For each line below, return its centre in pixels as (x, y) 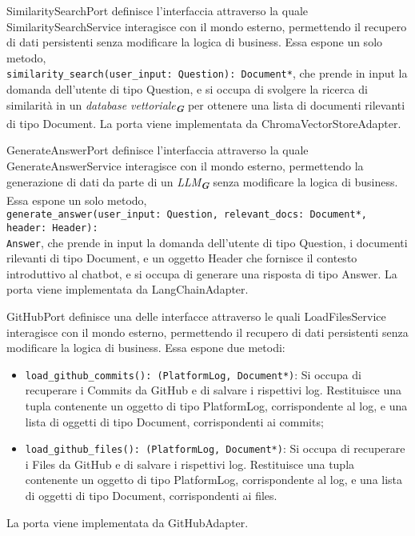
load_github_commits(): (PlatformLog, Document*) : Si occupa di (193, 374)
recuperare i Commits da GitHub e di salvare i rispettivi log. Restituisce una (213, 390)
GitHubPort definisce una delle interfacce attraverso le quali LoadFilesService (196, 316)
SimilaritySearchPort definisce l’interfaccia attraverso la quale (158, 10)
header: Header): (52, 228)
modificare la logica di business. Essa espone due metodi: (146, 348)
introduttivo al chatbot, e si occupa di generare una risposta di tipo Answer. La (202, 273)
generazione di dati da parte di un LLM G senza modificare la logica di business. (202, 183)
